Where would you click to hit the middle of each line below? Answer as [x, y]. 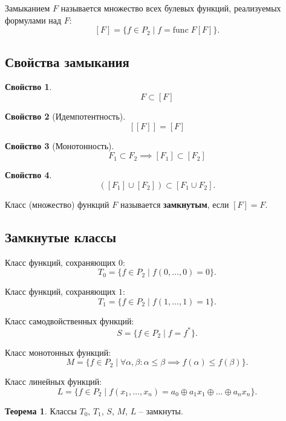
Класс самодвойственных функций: [70, 320]
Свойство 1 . [28, 87]
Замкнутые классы [61, 236]
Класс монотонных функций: [58, 352]
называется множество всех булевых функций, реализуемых [171, 8]
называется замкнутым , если [174, 204]
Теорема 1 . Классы [41, 411]
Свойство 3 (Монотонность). [60, 145]
